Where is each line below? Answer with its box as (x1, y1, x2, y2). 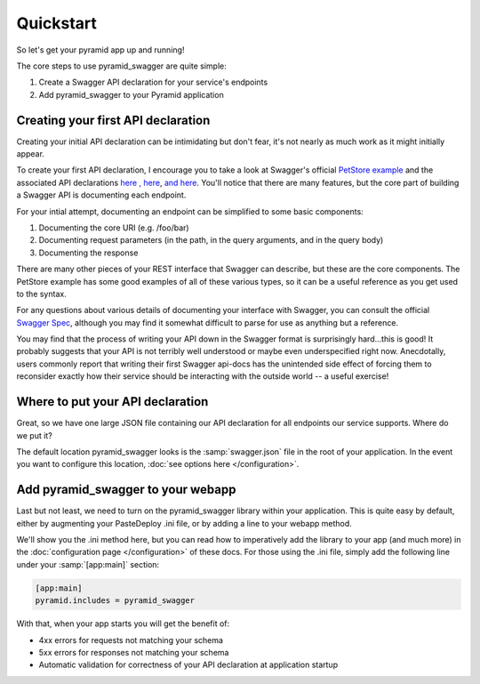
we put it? (16, 430, 52, 440)
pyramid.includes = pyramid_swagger (35, 596, 196, 606)
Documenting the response (38, 247, 139, 258)
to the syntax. (16, 288, 67, 299)
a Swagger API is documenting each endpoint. (16, 189, 187, 200)
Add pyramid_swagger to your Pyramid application (38, 89, 224, 100)
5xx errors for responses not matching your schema (38, 647, 229, 657)
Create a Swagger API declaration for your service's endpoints (38, 76, 268, 88)
